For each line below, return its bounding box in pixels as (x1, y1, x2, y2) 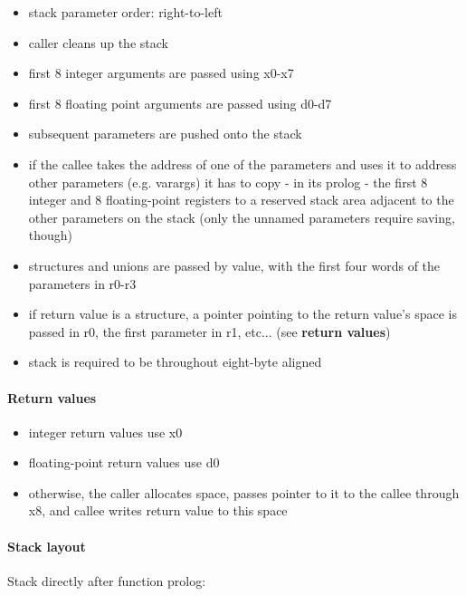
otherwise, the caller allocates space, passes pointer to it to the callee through (28, 483, 460, 502)
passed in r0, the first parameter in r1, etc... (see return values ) (28, 322, 391, 341)
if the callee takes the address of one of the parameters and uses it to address (28, 154, 457, 173)
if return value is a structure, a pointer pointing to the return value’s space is (28, 304, 457, 323)
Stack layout (7, 536, 86, 555)
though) (28, 226, 73, 245)
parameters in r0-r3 (28, 274, 137, 293)
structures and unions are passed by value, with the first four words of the (28, 255, 441, 274)
